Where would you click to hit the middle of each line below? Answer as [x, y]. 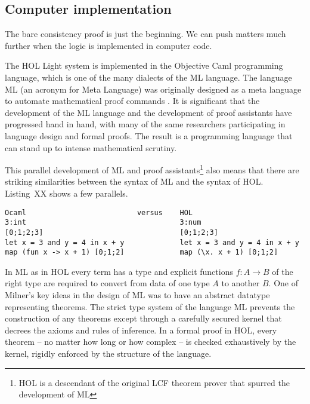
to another [241, 283]
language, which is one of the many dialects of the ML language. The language [148, 77]
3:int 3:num [103, 223]
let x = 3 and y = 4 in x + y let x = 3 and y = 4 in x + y [152, 242]
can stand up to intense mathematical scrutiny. [91, 147]
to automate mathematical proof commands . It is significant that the [132, 101]
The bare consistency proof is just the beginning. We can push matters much [145, 34]
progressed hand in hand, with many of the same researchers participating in [145, 124]
